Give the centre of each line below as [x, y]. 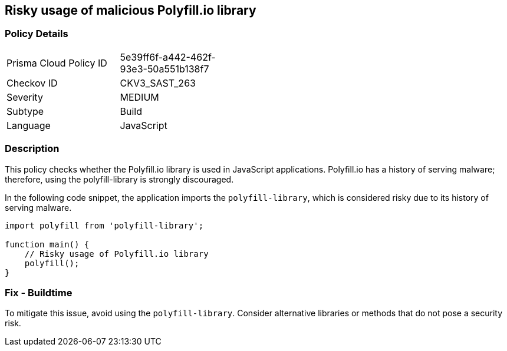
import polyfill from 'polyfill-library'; [104, 225]
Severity [25, 97]
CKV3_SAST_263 [158, 83]
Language [29, 125]
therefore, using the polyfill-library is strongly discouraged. [119, 179]
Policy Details [37, 34]
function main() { [47, 244]
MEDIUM [139, 97]
